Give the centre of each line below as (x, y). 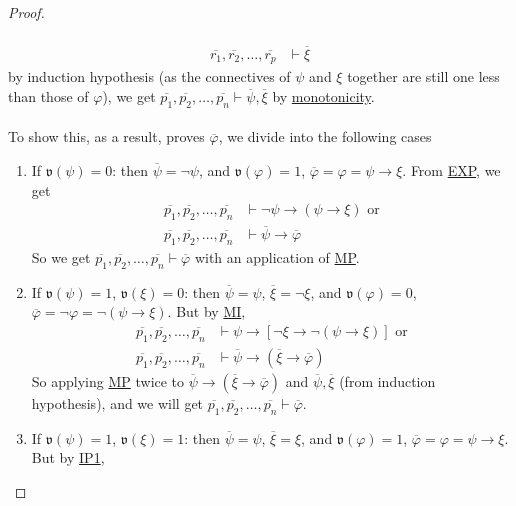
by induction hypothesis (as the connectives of (149, 76)
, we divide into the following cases (325, 136)
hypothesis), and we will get (117, 402)
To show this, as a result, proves (106, 136)
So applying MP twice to (108, 380)
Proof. (26, 12)
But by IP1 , (68, 457)
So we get (61, 256)
